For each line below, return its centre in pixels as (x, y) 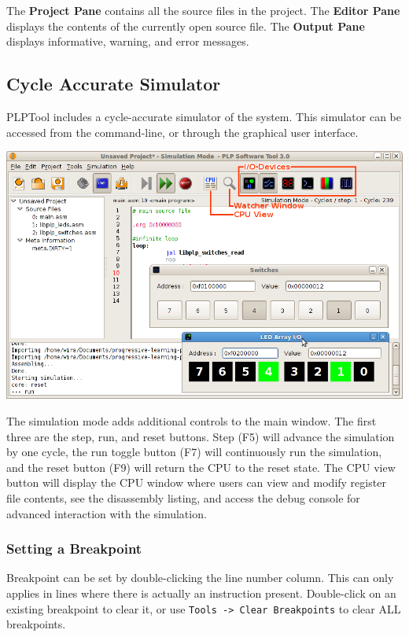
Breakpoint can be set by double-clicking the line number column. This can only (200, 578)
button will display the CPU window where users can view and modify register (196, 482)
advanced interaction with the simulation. (107, 513)
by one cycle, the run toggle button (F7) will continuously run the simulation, (194, 452)
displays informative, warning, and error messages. (128, 41)
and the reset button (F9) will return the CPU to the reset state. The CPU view (201, 467)
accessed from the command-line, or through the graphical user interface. (182, 132)
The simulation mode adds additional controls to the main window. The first (192, 420)
